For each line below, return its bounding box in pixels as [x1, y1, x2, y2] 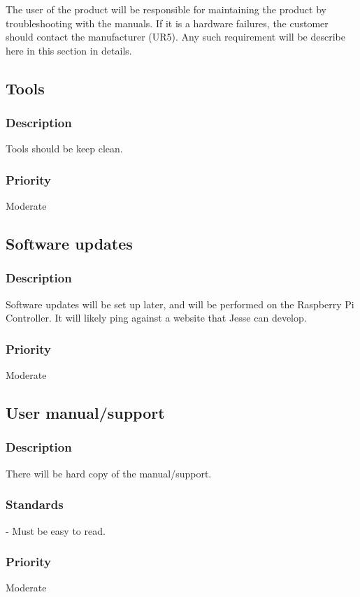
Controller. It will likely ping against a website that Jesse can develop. [6, 310, 307, 325]
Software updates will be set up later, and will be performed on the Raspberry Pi [6, 296, 354, 311]
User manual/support [6, 402, 165, 424]
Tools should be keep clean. [6, 141, 123, 156]
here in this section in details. [6, 43, 132, 57]
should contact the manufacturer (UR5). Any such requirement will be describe [6, 29, 345, 44]
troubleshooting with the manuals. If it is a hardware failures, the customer [6, 15, 329, 30]
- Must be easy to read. [6, 523, 106, 538]
